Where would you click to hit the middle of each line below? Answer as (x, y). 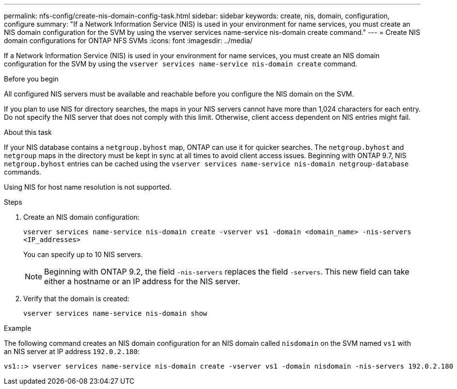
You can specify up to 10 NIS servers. (83, 254)
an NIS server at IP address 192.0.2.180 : (72, 351)
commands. (23, 172)
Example (18, 328)
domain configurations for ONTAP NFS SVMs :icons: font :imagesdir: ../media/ (128, 41)
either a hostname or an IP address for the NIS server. (142, 281)
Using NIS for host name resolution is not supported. (88, 187)
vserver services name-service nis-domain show (115, 313)
